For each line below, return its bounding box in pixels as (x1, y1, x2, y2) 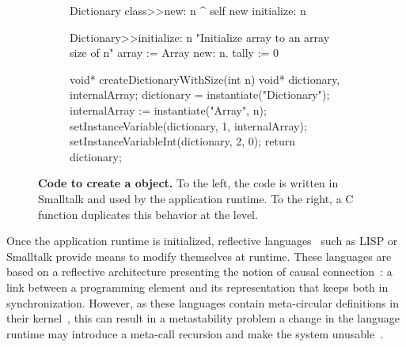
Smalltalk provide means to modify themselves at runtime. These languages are (6, 247, 392, 264)
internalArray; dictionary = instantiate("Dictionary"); (70, 86, 330, 103)
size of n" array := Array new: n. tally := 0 (70, 44, 279, 61)
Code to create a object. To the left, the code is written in (38, 175, 339, 191)
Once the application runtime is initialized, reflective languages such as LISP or (6, 232, 398, 249)
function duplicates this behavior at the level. (38, 206, 258, 222)
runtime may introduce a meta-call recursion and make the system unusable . (6, 325, 384, 341)
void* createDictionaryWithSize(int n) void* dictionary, (70, 70, 340, 87)
